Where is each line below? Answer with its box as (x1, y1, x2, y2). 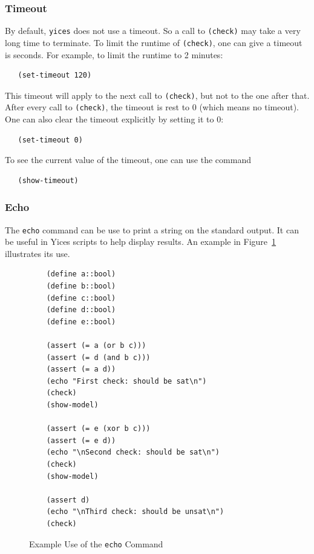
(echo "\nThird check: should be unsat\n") (46, 507, 224, 516)
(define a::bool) (46, 270, 116, 279)
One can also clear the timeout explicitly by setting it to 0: (5, 113, 224, 125)
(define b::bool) (46, 282, 116, 291)
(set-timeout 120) (18, 71, 92, 80)
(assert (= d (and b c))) (46, 353, 151, 362)
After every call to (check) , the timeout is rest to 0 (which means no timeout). (5, 101, 299, 113)
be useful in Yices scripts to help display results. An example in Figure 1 (5, 235, 276, 248)
